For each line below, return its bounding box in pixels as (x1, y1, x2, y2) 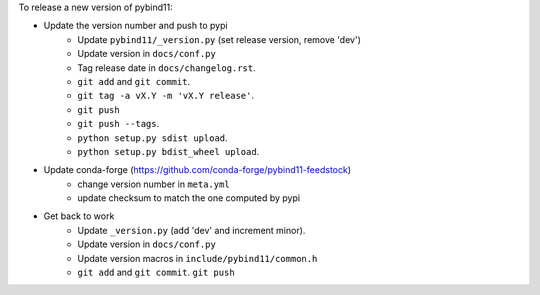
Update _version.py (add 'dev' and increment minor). (77, 224, 306, 236)
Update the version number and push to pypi (43, 20, 229, 32)
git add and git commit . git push (77, 266, 235, 279)
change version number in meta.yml (77, 178, 230, 190)
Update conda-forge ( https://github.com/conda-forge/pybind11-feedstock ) (43, 164, 352, 176)
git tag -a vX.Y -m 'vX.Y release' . (77, 90, 255, 102)
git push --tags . (77, 118, 160, 130)
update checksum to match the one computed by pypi (77, 192, 300, 204)
